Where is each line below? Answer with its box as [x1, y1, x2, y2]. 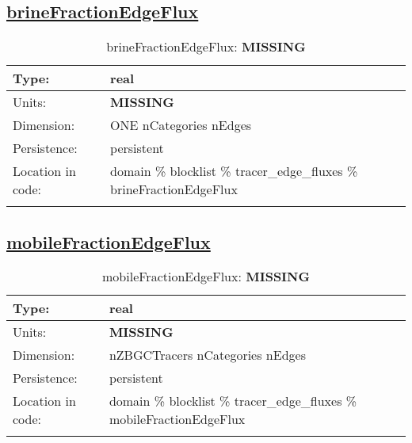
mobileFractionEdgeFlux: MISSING [102, 267, 310, 286]
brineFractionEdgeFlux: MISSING [106, 37, 306, 56]
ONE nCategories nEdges [110, 116, 252, 135]
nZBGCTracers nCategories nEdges [109, 346, 306, 365]
